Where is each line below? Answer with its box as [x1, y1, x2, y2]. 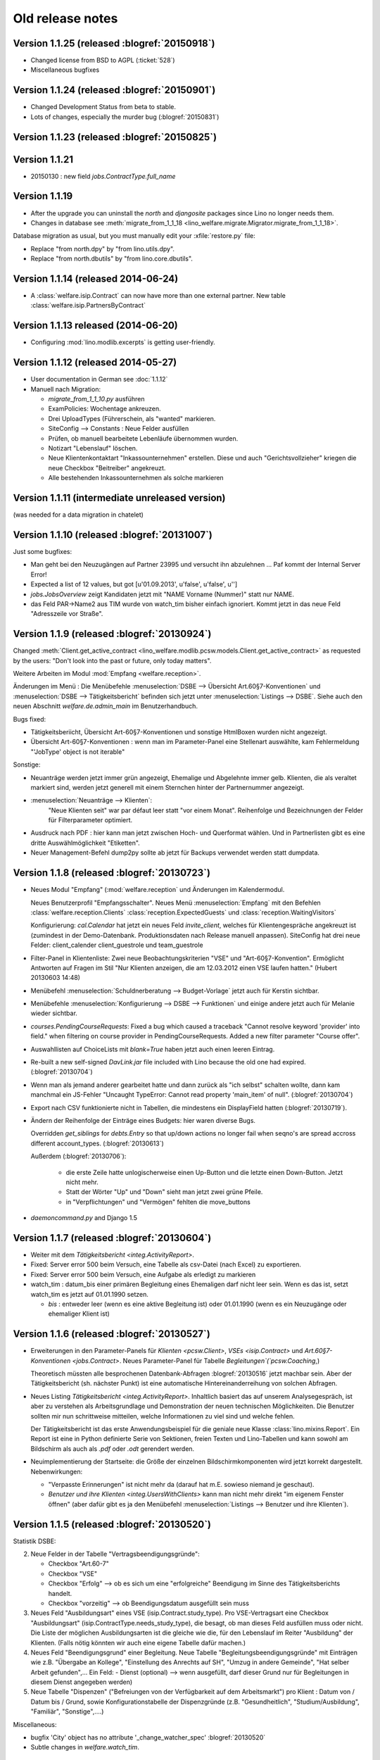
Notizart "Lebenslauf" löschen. [48, 444, 138, 452]
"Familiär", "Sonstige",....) [30, 1707, 104, 1716]
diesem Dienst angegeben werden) [30, 1678, 133, 1686]
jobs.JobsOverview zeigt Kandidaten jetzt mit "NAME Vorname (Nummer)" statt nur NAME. [30, 590, 295, 598]
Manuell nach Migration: [30, 384, 101, 394]
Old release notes [13, 11, 118, 26]
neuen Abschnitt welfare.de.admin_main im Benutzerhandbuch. [13, 702, 198, 710]
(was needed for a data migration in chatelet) [13, 510, 144, 519]
